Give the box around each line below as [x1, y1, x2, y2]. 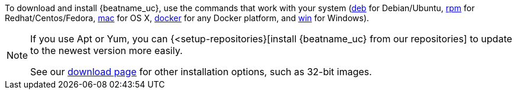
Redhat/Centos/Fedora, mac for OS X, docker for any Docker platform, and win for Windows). [5, 13, 370, 23]
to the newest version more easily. [30, 45, 183, 56]
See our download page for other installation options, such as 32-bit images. [30, 66, 372, 78]
